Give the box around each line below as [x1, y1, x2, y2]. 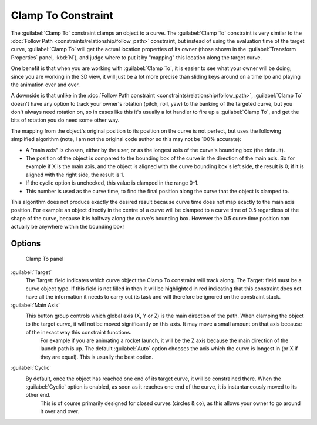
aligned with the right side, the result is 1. [25, 171, 124, 178]
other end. [25, 391, 51, 399]
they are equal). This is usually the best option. [40, 353, 154, 360]
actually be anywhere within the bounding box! [11, 223, 124, 230]
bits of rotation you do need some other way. [11, 116, 120, 123]
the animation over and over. [11, 81, 80, 88]
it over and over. [40, 408, 79, 415]
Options [11, 238, 41, 248]
